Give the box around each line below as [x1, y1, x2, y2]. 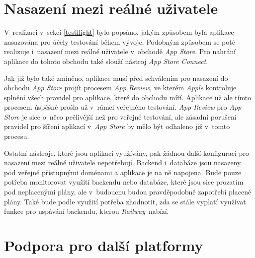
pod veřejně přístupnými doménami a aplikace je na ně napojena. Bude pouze [4, 167, 242, 177]
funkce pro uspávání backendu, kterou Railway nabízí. [4, 206, 169, 216]
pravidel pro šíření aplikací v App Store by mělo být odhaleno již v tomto [4, 121, 230, 131]
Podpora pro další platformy [4, 235, 203, 255]
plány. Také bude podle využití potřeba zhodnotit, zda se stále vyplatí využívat [4, 196, 246, 206]
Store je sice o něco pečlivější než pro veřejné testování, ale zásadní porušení [4, 111, 237, 122]
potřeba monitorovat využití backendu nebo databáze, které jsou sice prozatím [4, 177, 244, 187]
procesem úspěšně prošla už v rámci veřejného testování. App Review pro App [4, 102, 242, 112]
